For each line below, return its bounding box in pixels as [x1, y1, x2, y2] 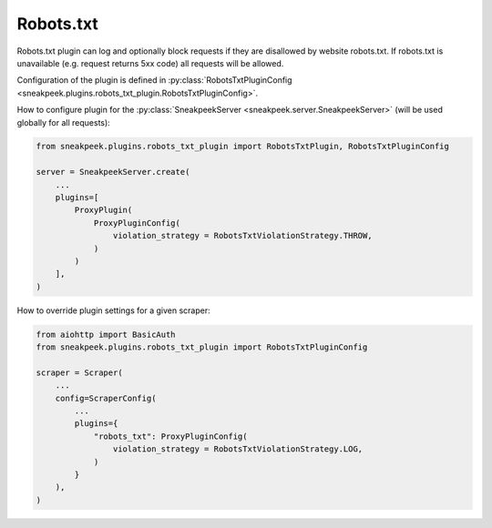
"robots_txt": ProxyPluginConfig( [93, 431, 248, 442]
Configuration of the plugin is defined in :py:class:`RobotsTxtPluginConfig [16, 75, 292, 86]
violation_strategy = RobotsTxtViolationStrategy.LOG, [112, 444, 364, 454]
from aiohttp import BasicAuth [36, 329, 177, 340]
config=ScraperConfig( [55, 392, 157, 403]
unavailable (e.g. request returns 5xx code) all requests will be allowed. [16, 57, 284, 68]
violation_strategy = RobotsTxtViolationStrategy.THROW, [112, 230, 373, 241]
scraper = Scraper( [36, 367, 123, 378]
